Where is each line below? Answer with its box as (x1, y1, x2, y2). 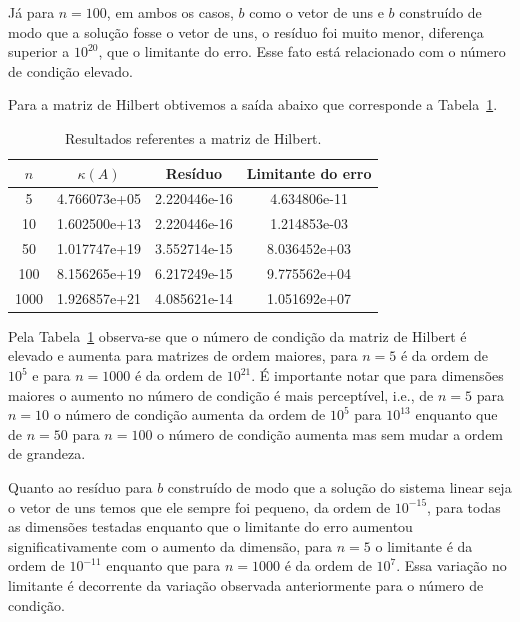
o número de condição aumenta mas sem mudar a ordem (157, 423, 504, 444)
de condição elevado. (8, 60, 133, 81)
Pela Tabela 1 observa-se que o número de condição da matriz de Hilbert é (8, 325, 467, 346)
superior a (8, 41, 70, 62)
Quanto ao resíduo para (8, 477, 153, 498)
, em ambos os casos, (106, 2, 234, 22)
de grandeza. (8, 443, 86, 464)
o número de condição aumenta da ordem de (53, 404, 326, 425)
